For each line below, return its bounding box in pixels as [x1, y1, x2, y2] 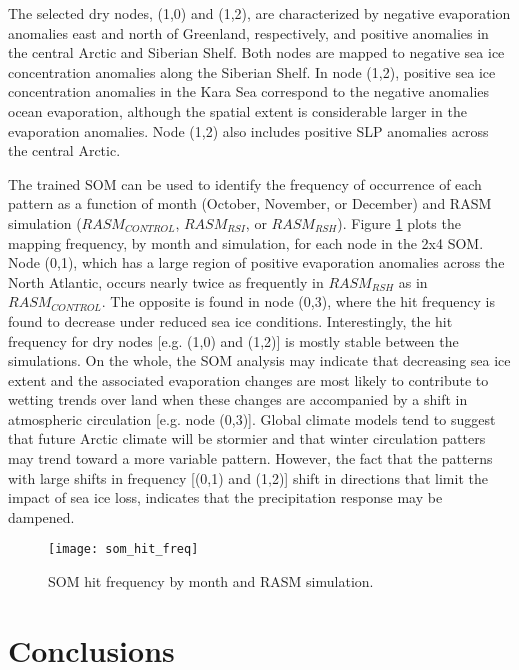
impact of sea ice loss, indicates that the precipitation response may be [8, 487, 443, 508]
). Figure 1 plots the [337, 212, 461, 233]
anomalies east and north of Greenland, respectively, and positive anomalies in [8, 22, 489, 43]
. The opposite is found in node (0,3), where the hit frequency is [101, 291, 495, 312]
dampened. [8, 506, 75, 527]
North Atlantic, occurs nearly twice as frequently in [8, 271, 324, 292]
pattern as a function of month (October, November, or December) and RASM [8, 193, 492, 214]
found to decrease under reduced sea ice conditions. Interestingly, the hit [8, 310, 453, 331]
